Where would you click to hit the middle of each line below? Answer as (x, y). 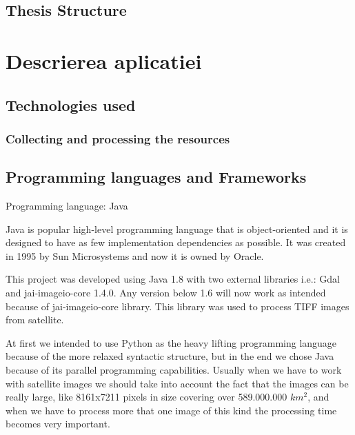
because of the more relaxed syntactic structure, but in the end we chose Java (170, 356)
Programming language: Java (67, 205)
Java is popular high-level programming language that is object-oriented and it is (177, 229)
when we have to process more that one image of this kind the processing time (171, 410)
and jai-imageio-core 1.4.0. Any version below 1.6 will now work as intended (166, 292)
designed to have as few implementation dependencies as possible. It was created (176, 242)
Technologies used (71, 104)
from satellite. (35, 320)
